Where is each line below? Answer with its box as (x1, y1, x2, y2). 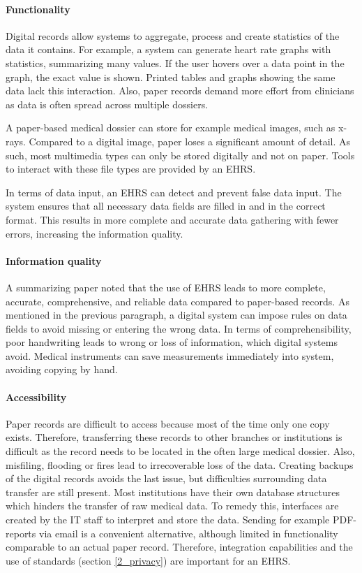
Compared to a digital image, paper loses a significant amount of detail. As (29, 133, 350, 148)
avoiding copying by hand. (6, 362, 118, 377)
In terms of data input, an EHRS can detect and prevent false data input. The (6, 184, 342, 199)
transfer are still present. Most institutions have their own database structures (6, 484, 340, 499)
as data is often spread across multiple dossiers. (6, 96, 209, 111)
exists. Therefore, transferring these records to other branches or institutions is (6, 430, 342, 444)
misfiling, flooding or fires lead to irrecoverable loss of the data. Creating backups (6, 457, 354, 472)
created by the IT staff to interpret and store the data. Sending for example (6, 512, 330, 527)
